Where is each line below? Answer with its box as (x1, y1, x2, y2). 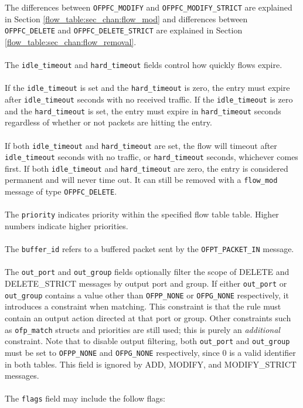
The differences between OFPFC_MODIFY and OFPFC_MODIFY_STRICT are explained (5, 1, 292, 13)
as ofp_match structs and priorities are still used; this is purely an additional (5, 323, 280, 335)
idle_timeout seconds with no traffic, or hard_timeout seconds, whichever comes (5, 151, 298, 163)
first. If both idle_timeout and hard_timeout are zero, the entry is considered (5, 162, 288, 174)
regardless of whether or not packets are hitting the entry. (5, 116, 212, 128)
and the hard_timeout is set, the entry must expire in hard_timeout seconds (5, 104, 281, 117)
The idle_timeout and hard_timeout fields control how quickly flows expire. (5, 59, 282, 71)
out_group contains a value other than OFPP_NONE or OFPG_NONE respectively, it (5, 288, 289, 301)
